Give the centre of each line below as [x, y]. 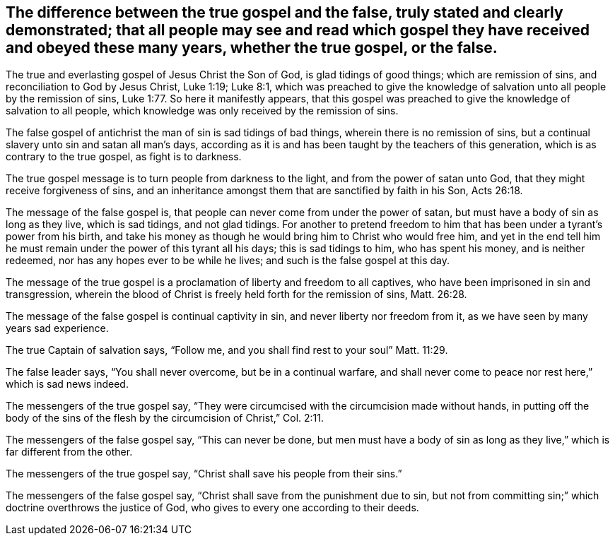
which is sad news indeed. [67, 384]
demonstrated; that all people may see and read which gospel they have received [298, 30]
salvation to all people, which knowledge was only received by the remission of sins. [202, 111]
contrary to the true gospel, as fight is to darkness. [124, 157]
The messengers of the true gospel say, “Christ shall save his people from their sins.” [204, 474]
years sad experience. [57, 328]
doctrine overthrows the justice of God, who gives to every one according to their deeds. [212, 508]
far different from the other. [69, 452]
